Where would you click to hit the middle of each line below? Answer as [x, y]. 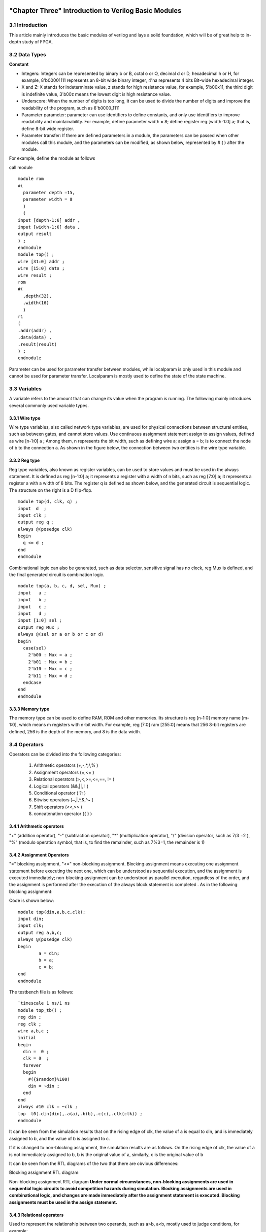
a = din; [49, 953]
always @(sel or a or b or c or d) [61, 634]
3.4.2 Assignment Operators [39, 855]
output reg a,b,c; [40, 932]
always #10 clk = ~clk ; [48, 1107]
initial [27, 1038]
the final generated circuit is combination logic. [57, 575]
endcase [32, 682]
